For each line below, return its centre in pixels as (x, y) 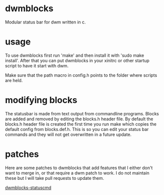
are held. (14, 80)
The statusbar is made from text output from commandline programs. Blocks (82, 113)
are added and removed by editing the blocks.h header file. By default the (79, 119)
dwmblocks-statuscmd (28, 187)
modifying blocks (41, 100)
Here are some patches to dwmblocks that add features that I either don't (79, 168)
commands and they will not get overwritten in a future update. (68, 134)
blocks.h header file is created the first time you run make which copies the (81, 124)
